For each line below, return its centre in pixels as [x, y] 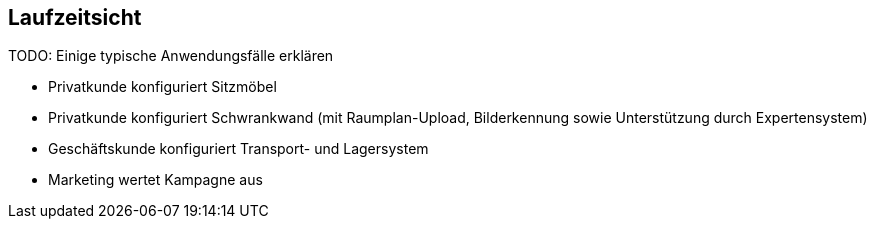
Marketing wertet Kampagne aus [155, 180]
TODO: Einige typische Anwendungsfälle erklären [171, 56]
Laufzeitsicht [75, 17]
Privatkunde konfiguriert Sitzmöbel [162, 87]
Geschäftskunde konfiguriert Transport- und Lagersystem [238, 149]
